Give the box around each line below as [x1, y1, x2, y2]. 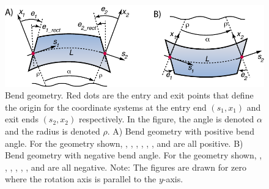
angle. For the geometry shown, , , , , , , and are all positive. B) [5, 136, 243, 149]
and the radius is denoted [5, 124, 100, 137]
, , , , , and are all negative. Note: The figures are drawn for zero [5, 160, 247, 173]
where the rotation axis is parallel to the [5, 172, 157, 185]
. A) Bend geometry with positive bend [107, 124, 254, 137]
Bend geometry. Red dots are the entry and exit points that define [5, 89, 254, 102]
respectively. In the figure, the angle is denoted [78, 113, 254, 125]
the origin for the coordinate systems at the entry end [5, 100, 207, 113]
